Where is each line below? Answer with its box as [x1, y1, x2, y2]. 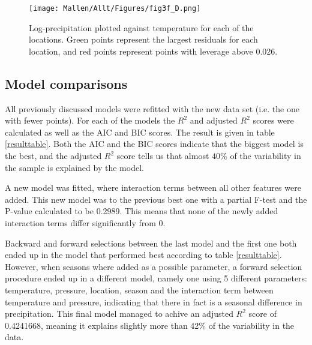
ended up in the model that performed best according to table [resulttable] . [5, 248, 282, 261]
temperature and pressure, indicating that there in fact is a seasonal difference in [5, 295, 302, 308]
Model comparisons [5, 74, 128, 92]
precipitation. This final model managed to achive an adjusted [5, 307, 233, 320]
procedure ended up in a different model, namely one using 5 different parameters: [5, 272, 307, 284]
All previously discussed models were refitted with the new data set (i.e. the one [5, 102, 299, 115]
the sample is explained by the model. [5, 161, 144, 173]
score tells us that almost [116, 149, 209, 162]
